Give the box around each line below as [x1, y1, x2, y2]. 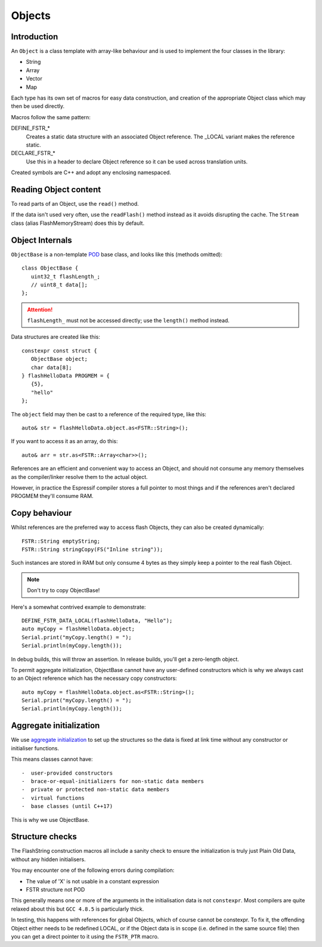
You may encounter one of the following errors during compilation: [11, 866, 175, 874]
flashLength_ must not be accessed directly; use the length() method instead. [27, 317, 230, 324]
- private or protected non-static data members [21, 786, 170, 793]
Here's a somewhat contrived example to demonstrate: [11, 603, 146, 611]
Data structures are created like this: [11, 333, 101, 341]
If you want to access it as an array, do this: [11, 438, 118, 445]
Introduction [11, 32, 58, 42]
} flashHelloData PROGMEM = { [21, 373, 110, 379]
